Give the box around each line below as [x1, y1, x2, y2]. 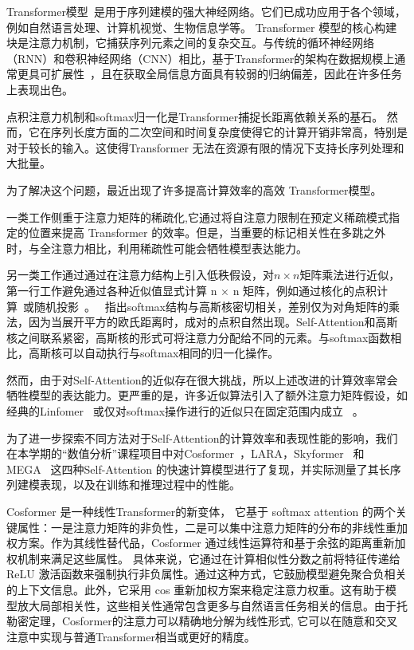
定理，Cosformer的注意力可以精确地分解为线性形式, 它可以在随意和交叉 [28, 613, 398, 629]
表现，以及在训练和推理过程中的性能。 [39, 476, 240, 493]
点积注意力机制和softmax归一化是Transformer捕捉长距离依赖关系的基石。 [6, 108, 384, 124]
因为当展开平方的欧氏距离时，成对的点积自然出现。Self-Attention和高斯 [28, 313, 398, 330]
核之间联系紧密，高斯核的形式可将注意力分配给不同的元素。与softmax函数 [6, 329, 391, 345]
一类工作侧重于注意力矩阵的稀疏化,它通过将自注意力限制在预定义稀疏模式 [6, 208, 389, 225]
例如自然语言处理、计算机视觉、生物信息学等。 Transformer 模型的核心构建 [6, 18, 397, 35]
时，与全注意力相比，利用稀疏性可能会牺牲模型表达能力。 [6, 239, 307, 256]
